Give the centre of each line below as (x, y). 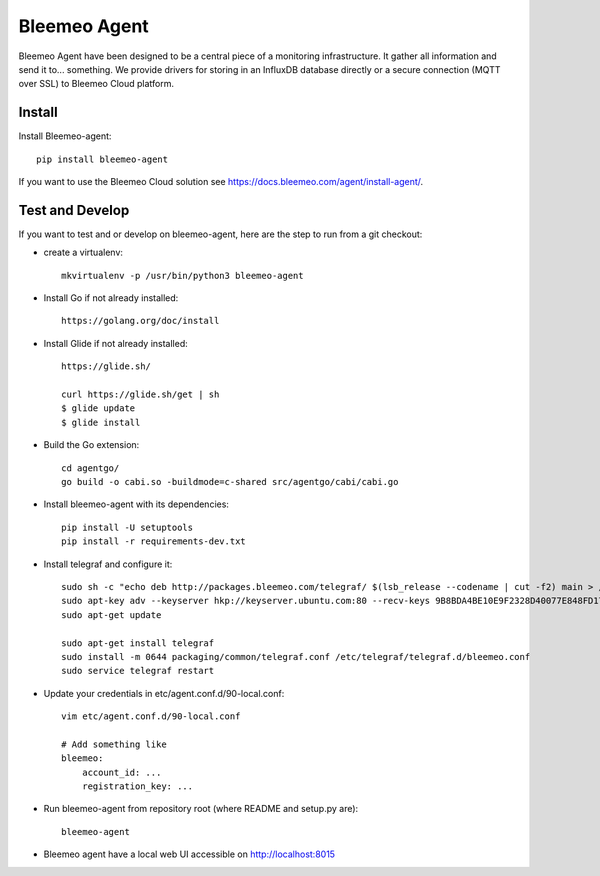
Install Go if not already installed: (111, 298)
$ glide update (98, 408)
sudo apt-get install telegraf (138, 643)
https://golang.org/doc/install (140, 321)
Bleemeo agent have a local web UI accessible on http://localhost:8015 (189, 854)
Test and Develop (74, 210)
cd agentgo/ (90, 468)
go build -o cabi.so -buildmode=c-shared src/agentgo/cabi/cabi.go (230, 481)
